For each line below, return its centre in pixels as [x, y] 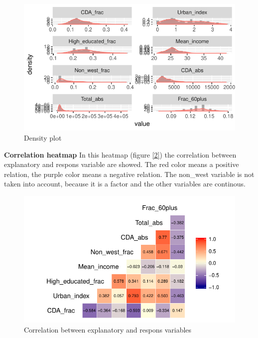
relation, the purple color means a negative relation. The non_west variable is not [129, 174]
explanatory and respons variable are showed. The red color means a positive [122, 164]
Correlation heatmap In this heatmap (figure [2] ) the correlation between [120, 154]
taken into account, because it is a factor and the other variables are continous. [125, 184]
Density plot [43, 137]
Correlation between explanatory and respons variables [108, 329]
